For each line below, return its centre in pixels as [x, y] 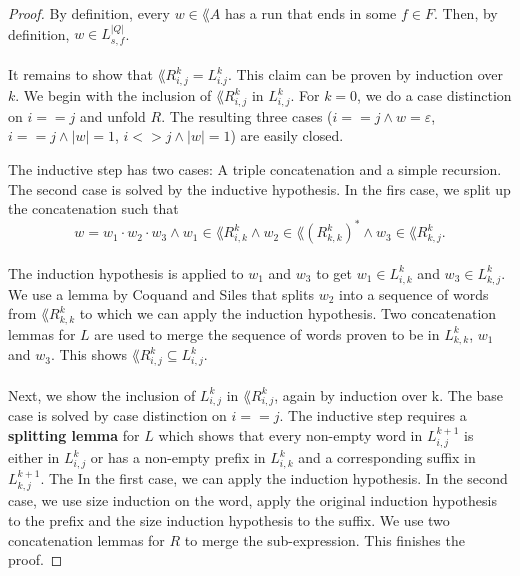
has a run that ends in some [310, 13]
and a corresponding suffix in [387, 457]
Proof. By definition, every [89, 13]
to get [334, 272]
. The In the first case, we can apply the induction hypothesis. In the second [274, 478]
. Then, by [465, 13]
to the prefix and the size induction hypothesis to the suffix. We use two [229, 520]
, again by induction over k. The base [389, 394]
